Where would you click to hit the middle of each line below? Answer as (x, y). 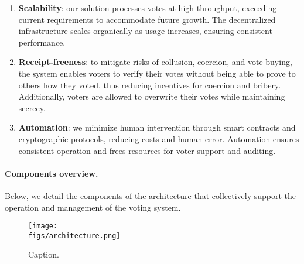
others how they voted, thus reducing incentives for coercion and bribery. (150, 85)
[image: (43, 226)
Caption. (44, 254)
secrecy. (32, 107)
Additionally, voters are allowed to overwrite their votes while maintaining (152, 96)
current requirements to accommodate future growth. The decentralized (147, 19)
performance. (42, 42)
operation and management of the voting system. (93, 207)
